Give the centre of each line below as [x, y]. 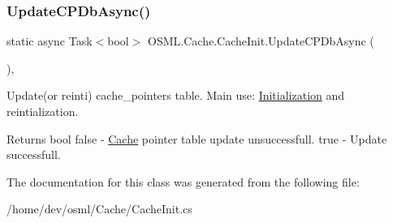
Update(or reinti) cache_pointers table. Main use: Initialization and [176, 95]
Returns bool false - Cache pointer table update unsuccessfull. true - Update [197, 138]
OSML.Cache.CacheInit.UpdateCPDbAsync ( [261, 41]
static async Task [50, 41]
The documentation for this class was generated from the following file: [183, 181]
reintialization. [43, 111]
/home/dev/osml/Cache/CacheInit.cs [99, 209]
